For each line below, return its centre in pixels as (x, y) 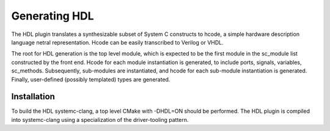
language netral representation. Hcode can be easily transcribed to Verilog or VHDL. (117, 42)
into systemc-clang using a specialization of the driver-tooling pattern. (100, 119)
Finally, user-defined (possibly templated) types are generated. (91, 79)
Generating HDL (53, 16)
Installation (33, 97)
